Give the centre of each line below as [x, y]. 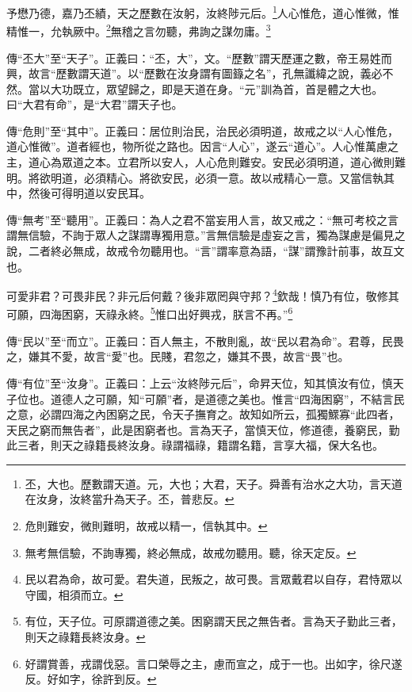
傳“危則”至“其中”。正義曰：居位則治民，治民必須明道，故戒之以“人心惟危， [203, 130]
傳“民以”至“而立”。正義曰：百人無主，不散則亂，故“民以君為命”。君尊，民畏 [205, 340]
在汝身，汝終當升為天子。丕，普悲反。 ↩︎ [130, 499]
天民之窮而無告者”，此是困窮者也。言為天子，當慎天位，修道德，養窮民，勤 [203, 429]
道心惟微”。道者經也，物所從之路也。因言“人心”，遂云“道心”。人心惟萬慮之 [203, 146]
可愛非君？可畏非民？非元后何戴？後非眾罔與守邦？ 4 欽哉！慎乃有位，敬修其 [203, 294]
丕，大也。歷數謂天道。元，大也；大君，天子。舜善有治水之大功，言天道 [214, 483]
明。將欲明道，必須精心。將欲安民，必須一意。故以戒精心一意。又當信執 [195, 177]
